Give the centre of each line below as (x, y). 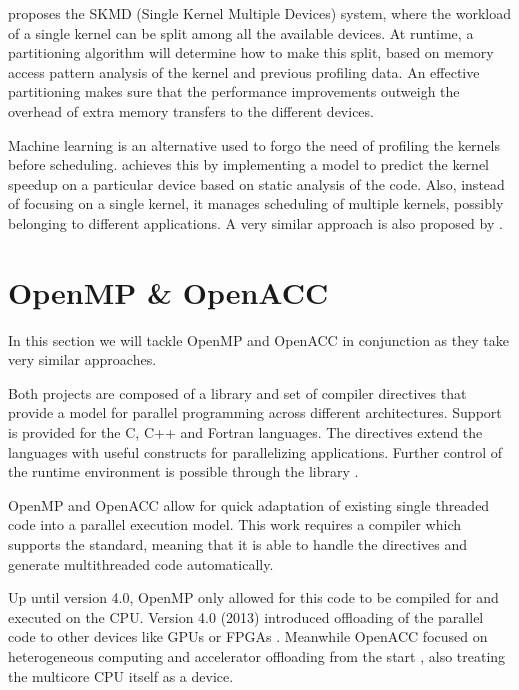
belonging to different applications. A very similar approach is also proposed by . (255, 222)
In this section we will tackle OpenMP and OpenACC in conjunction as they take (258, 339)
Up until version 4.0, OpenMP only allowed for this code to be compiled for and (253, 597)
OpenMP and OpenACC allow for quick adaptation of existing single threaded (249, 504)
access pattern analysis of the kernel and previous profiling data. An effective (244, 71)
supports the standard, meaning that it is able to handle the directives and (238, 544)
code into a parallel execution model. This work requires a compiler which (234, 524)
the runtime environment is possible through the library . (183, 471)
